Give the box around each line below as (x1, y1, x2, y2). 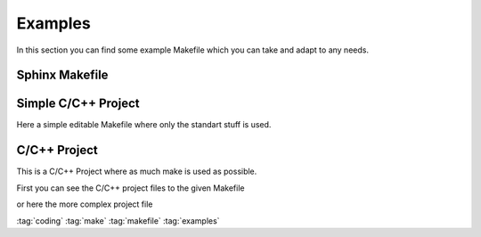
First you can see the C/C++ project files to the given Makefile (16, 183, 245, 193)
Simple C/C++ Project (16, 96, 140, 111)
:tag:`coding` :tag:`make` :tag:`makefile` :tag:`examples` (16, 215, 220, 226)
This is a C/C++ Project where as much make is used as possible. (16, 166, 257, 177)
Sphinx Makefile (16, 68, 109, 83)
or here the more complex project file (16, 199, 153, 209)
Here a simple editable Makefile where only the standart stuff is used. (16, 119, 272, 130)
